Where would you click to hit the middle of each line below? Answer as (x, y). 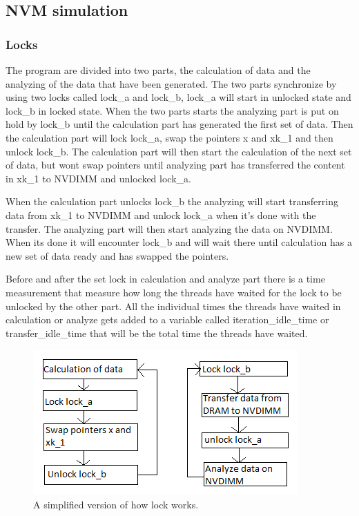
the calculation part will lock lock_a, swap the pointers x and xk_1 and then (169, 137)
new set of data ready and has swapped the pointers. (117, 255)
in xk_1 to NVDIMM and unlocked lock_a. (98, 178)
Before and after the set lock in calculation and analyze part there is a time (165, 279)
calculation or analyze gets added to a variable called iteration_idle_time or (167, 319)
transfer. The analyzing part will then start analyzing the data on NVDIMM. (169, 228)
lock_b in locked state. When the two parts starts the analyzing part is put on (172, 110)
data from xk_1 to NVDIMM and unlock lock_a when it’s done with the (161, 214)
